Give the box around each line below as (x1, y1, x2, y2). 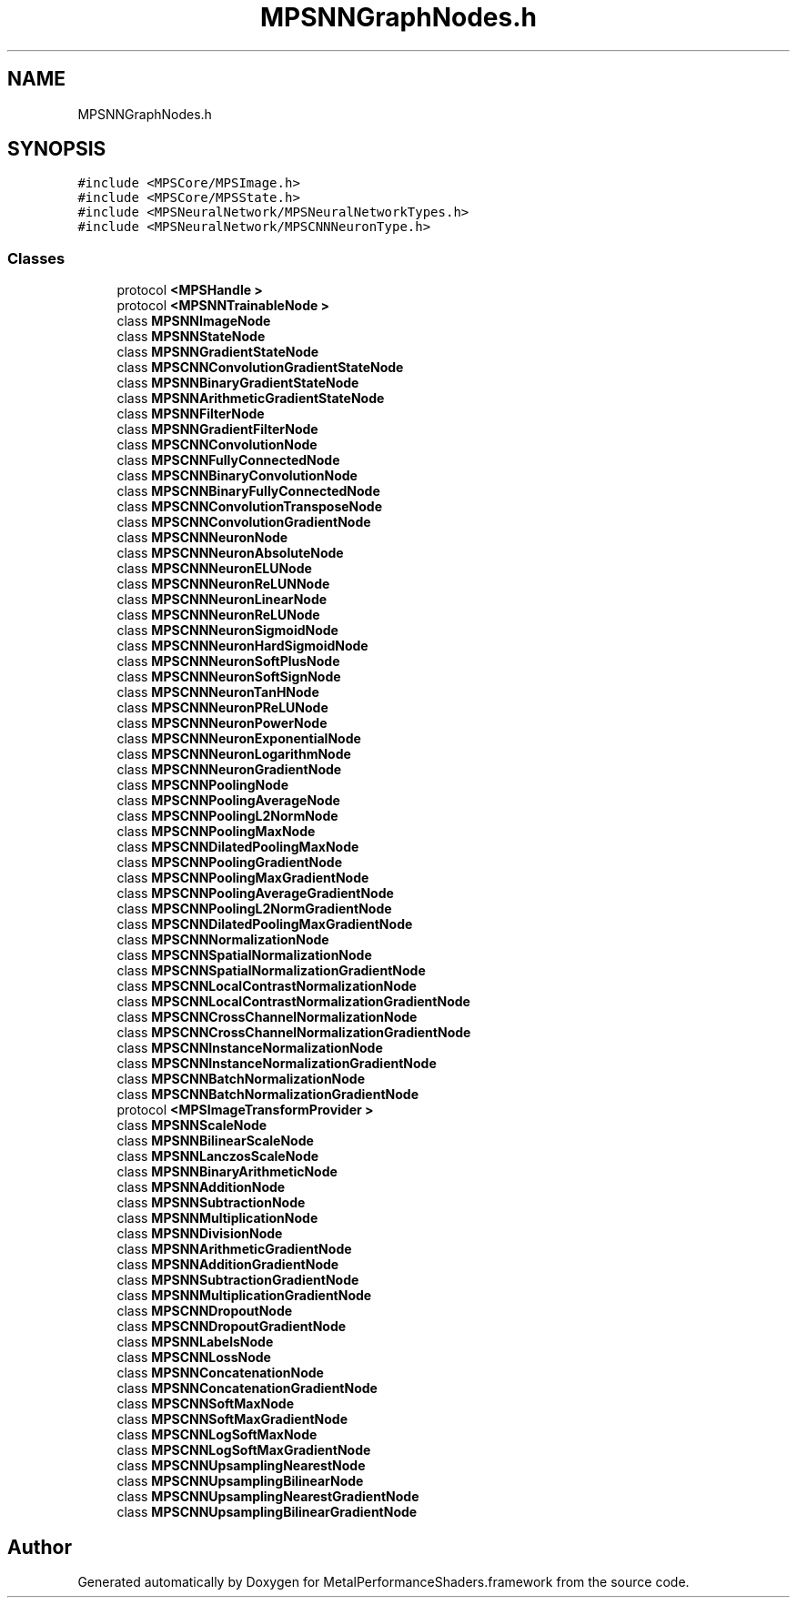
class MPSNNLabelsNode (116, 1334, 274, 1350)
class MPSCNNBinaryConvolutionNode (116, 468, 358, 484)
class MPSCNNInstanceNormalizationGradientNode (116, 1055, 437, 1072)
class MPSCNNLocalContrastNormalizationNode (116, 978, 417, 994)
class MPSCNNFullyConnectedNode (116, 452, 340, 469)
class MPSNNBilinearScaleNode (116, 1133, 314, 1149)
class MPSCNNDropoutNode (116, 1303, 293, 1319)
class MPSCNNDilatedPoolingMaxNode (116, 839, 359, 855)
